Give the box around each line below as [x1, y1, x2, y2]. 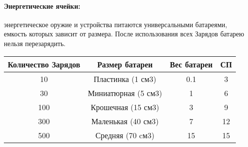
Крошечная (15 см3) [90, 101, 160, 113]
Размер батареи [97, 58, 153, 70]
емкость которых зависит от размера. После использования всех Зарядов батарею [4, 29, 245, 39]
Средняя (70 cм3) [95, 129, 155, 141]
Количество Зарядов [8, 58, 81, 70]
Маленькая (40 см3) [91, 115, 159, 127]
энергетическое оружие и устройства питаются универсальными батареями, [4, 19, 227, 29]
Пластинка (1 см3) [94, 73, 156, 84]
